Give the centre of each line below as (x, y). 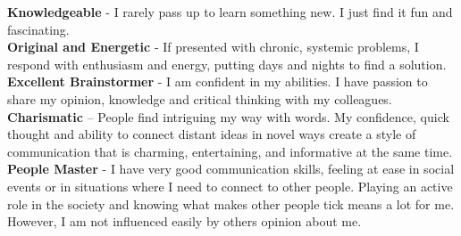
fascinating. (38, 29)
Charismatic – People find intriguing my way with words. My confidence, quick (228, 116)
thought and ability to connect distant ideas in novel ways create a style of (212, 134)
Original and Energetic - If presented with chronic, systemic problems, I (213, 47)
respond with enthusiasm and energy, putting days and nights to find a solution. (227, 64)
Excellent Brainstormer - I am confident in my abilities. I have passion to (218, 81)
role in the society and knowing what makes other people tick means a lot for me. (231, 203)
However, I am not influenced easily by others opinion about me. (184, 221)
